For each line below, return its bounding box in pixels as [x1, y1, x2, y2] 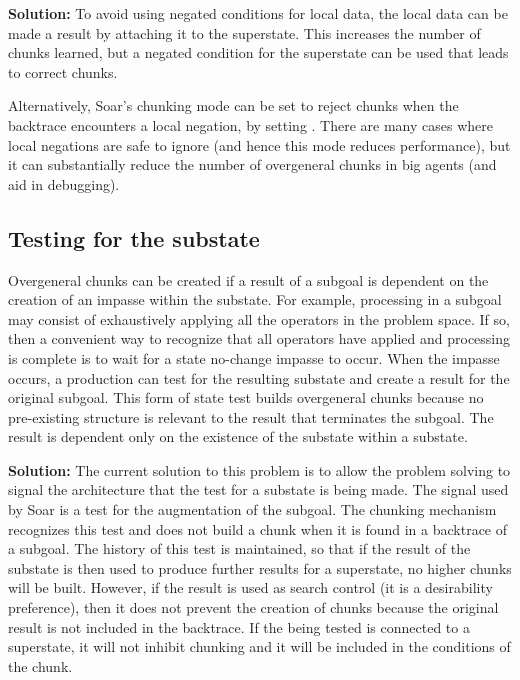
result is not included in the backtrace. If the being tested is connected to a [8, 616, 470, 637]
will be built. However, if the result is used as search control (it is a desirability [8, 577, 493, 598]
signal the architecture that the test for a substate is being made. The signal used [8, 479, 509, 500]
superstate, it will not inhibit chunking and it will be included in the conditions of [8, 636, 511, 657]
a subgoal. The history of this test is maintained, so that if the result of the [8, 538, 471, 559]
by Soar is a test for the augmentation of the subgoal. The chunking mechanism [8, 499, 497, 520]
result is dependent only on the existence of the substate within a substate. [8, 426, 468, 447]
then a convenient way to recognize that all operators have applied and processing [8, 328, 511, 349]
